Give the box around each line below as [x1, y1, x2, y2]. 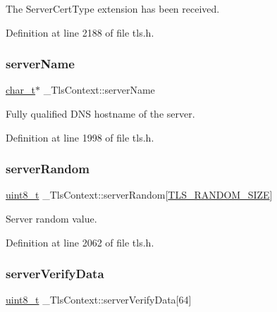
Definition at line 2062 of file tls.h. [6, 235, 154, 249]
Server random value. [6, 211, 97, 225]
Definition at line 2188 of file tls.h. [6, 25, 154, 39]
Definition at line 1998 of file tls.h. [6, 130, 154, 144]
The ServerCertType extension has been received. [6, 1, 220, 15]
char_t [6, 82, 36, 97]
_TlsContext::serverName [43, 82, 155, 97]
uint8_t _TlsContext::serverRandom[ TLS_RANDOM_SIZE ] [6, 187, 273, 202]
